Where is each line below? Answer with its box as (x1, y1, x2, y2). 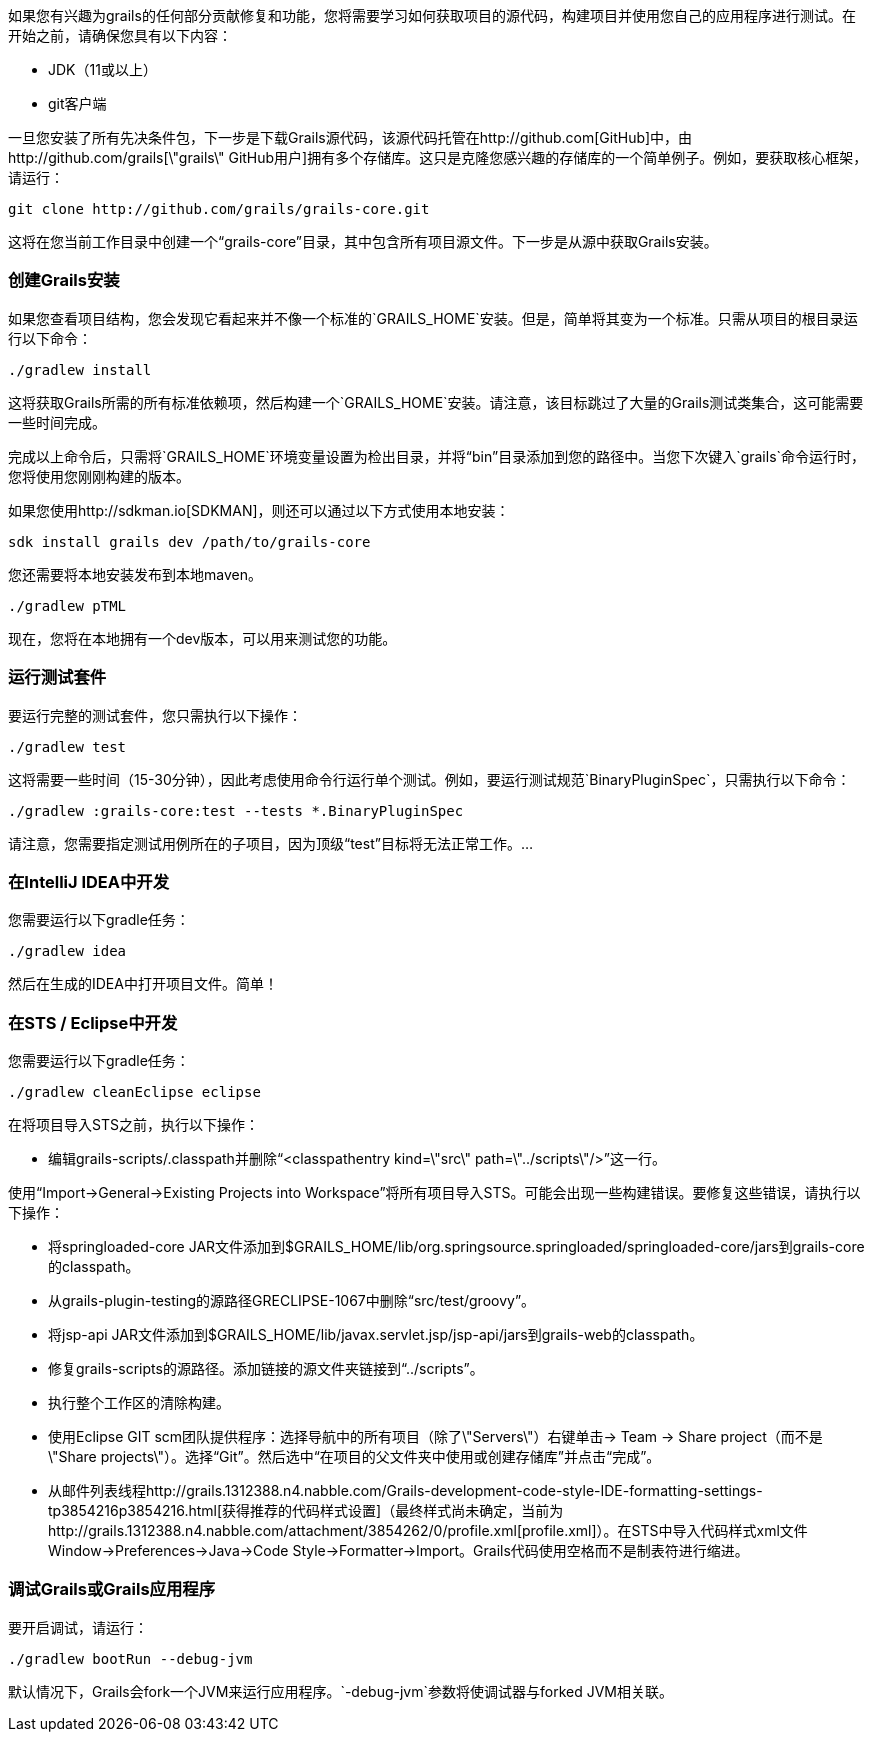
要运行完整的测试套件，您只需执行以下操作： (8, 706, 302, 724)
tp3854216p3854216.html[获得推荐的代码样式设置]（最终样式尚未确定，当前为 (48, 1502, 564, 1519)
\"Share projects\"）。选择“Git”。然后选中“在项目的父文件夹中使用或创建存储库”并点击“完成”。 (48, 1448, 661, 1465)
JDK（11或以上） (48, 61, 157, 78)
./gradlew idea (8, 943, 127, 960)
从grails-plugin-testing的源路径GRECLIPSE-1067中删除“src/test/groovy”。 (48, 1292, 536, 1309)
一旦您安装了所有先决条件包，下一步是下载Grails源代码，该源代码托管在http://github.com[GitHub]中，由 (8, 129, 692, 146)
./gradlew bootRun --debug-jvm (8, 1650, 253, 1667)
